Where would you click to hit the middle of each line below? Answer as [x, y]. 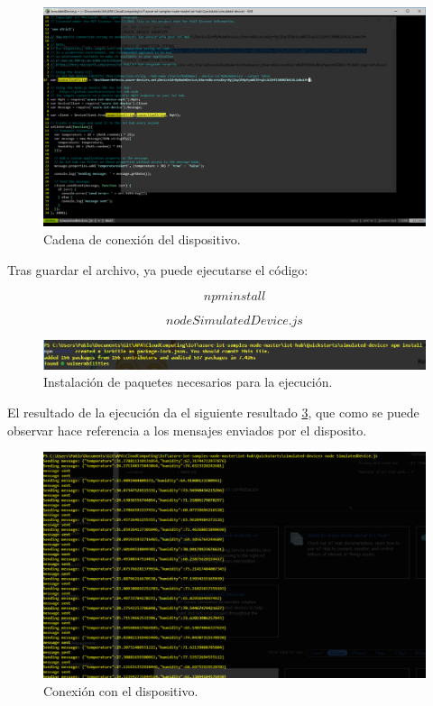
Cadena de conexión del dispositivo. [142, 239]
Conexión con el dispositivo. [121, 690]
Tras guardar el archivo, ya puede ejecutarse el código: [158, 269]
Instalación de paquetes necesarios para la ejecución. [188, 382]
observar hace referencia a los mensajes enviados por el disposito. [187, 430]
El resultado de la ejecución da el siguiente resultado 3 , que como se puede [213, 413]
